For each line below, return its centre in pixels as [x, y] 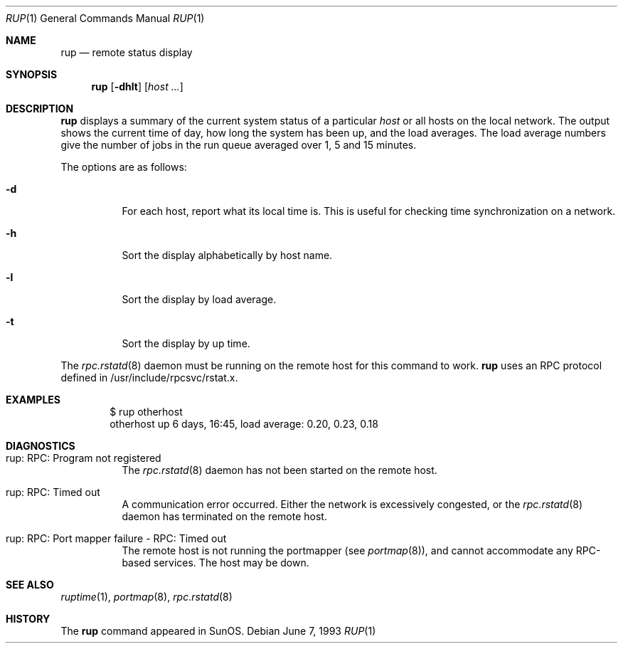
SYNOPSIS [32, 74]
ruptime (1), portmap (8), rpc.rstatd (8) [147, 597]
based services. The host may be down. [215, 563]
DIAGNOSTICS [41, 446]
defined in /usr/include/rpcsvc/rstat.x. [149, 378]
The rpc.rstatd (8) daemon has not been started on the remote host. [279, 470]
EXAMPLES [33, 400]
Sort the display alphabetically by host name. [227, 255]
